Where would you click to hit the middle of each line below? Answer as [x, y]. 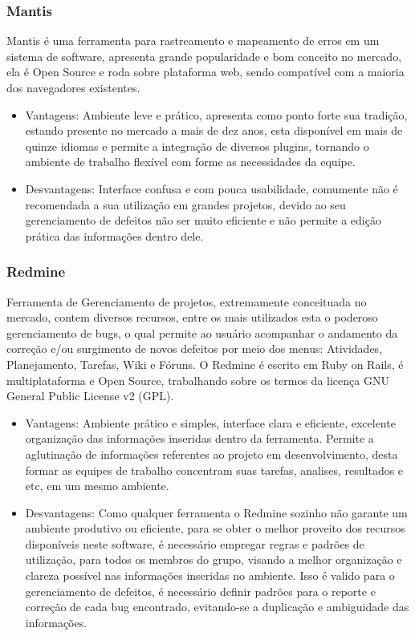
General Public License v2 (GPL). [90, 396]
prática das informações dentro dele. [114, 235]
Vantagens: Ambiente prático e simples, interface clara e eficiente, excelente [210, 422]
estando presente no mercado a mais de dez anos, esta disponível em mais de [214, 130]
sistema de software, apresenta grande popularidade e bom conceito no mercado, [204, 56]
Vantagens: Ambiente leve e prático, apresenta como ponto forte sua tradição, [216, 114]
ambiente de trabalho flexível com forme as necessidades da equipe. [190, 162]
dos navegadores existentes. [73, 87]
